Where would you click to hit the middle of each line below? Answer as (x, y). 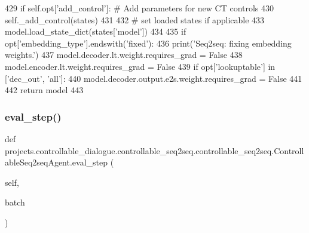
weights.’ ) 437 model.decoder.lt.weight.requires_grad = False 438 (124, 55)
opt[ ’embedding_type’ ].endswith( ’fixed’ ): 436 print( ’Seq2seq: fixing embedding (148, 43)
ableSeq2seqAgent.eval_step (56, 162)
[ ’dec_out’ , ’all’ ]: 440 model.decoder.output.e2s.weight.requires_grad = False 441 (154, 78)
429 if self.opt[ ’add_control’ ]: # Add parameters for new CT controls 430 (140, 8)
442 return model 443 (44, 90)
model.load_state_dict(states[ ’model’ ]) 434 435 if (96, 31)
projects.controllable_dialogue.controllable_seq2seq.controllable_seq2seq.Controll (154, 150)
